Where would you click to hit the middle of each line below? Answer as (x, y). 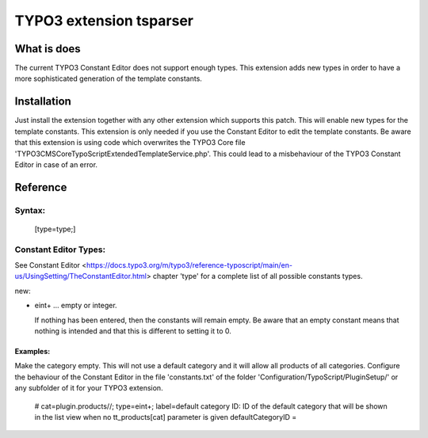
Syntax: (30, 210)
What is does (48, 49)
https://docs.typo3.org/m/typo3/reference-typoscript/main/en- (189, 265)
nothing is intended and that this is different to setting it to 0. (133, 331)
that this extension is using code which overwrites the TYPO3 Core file (130, 143)
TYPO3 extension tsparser (104, 21)
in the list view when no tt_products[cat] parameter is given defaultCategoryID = (166, 417)
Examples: (32, 351)
